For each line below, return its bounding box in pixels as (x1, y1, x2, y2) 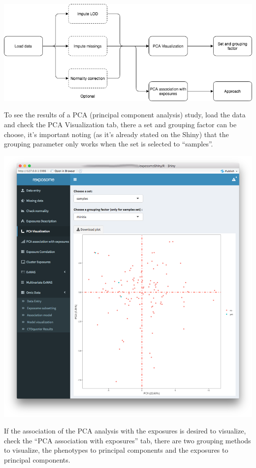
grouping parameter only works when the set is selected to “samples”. (4, 139, 213, 149)
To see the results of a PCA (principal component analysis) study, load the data (4, 109, 246, 120)
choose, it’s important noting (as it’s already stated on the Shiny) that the (4, 129, 229, 139)
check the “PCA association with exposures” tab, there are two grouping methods (4, 435, 251, 445)
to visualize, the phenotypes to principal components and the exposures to (4, 445, 228, 455)
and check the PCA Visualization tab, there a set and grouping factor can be (4, 119, 237, 129)
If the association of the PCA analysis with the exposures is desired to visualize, (4, 426, 246, 436)
